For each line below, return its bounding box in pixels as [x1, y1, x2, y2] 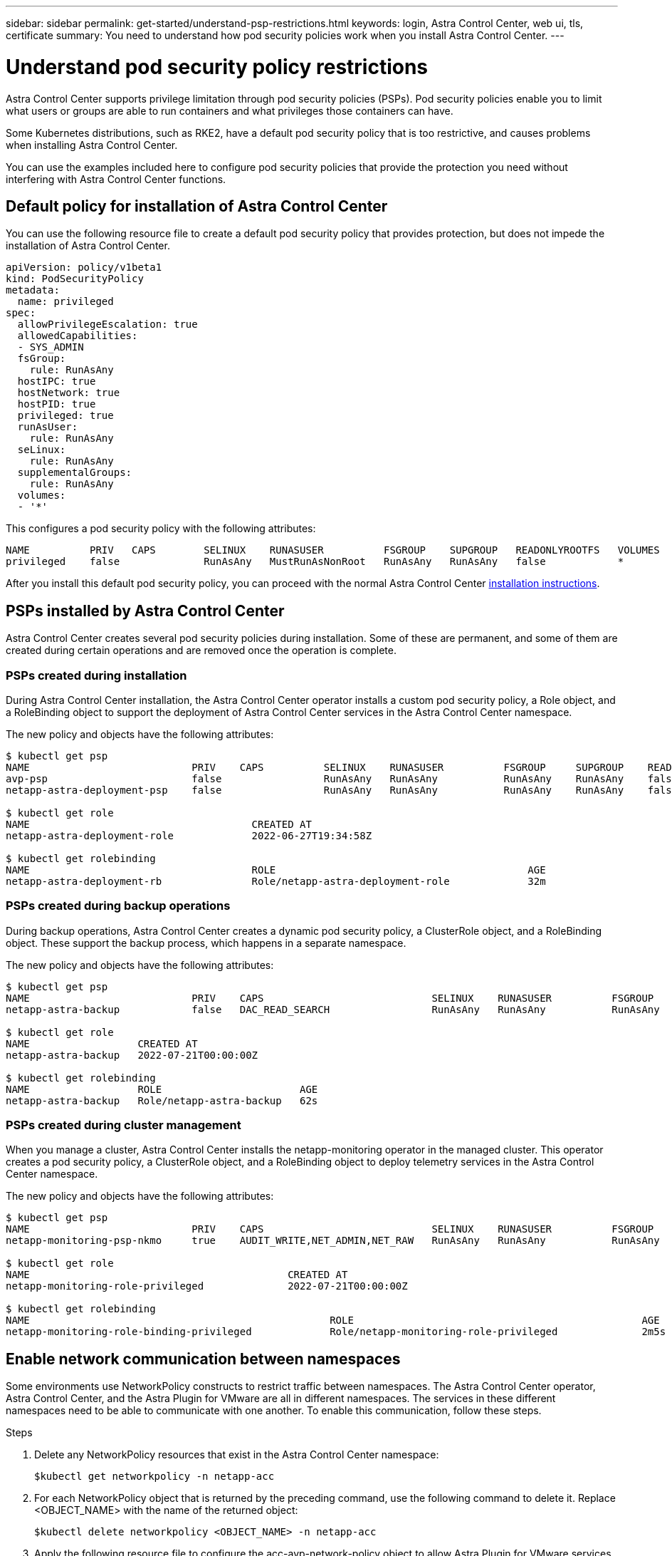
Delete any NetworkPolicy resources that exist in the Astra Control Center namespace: [34, 1448, 439, 1461]
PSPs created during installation [6, 668, 187, 683]
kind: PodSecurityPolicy [6, 273, 144, 285]
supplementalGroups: [17, 467, 132, 479]
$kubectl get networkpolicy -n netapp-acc [34, 1471, 275, 1483]
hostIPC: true [17, 375, 96, 388]
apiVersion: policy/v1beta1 [6, 261, 162, 274]
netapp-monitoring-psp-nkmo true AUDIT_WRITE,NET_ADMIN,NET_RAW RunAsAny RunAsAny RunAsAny [6, 1235, 660, 1247]
